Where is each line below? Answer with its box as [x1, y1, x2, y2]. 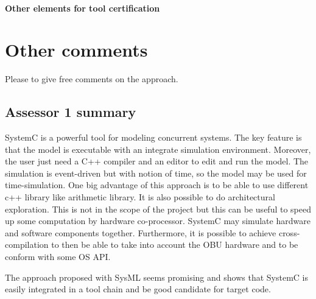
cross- [278, 226, 300, 239]
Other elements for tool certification [5, 1, 160, 14]
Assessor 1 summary [5, 102, 136, 121]
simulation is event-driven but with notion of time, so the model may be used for [5, 166, 307, 179]
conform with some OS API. [5, 250, 111, 263]
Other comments [5, 37, 148, 62]
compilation [5, 238, 49, 251]
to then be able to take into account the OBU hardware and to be [51, 238, 298, 251]
